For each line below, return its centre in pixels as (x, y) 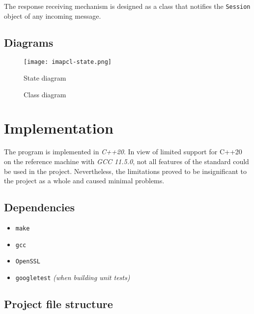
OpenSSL (28, 262)
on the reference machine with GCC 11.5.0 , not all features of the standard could (127, 161)
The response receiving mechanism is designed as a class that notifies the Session (127, 6)
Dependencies (40, 207)
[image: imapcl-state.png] (68, 62)
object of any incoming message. (53, 15)
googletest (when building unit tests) (73, 277)
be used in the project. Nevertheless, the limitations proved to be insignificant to (126, 171)
